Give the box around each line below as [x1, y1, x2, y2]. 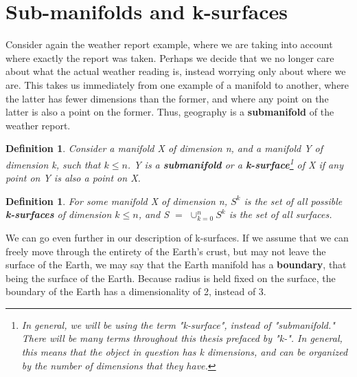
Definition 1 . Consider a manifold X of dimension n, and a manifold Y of [5, 141, 323, 155]
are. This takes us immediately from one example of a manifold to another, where [5, 77, 349, 91]
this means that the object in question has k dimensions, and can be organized [21, 345, 348, 359]
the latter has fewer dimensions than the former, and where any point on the [5, 91, 329, 105]
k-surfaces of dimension [5, 207, 112, 222]
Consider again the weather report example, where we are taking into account [5, 37, 333, 52]
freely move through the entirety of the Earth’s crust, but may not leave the [5, 244, 326, 258]
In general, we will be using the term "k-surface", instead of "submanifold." [21, 317, 335, 332]
